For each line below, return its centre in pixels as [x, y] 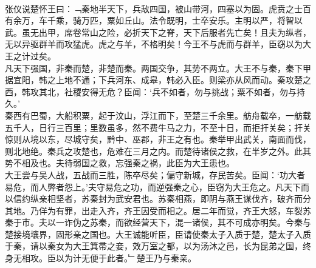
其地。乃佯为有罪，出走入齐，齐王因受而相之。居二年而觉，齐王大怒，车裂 [154, 210]
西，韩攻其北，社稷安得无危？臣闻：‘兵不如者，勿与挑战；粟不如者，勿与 [151, 91]
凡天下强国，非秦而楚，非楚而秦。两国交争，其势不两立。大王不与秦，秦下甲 [158, 68]
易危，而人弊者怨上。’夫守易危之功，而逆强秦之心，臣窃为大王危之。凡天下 [153, 186]
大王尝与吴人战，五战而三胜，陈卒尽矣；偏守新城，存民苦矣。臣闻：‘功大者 [155, 174]
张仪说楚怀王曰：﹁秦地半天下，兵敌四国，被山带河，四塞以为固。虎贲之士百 [158, 8]
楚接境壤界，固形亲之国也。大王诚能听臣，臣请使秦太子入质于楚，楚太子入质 [158, 234]
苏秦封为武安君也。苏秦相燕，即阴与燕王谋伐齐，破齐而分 [196, 199]
